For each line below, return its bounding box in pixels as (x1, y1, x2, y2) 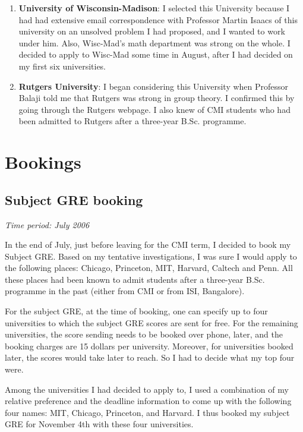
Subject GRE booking (5, 190, 143, 209)
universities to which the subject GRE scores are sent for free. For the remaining (5, 316, 298, 329)
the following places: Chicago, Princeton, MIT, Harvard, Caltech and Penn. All (5, 261, 293, 274)
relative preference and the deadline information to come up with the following (5, 395, 292, 407)
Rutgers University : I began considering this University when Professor (18, 80, 289, 92)
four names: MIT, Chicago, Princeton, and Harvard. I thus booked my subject (5, 406, 290, 418)
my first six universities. (18, 59, 106, 72)
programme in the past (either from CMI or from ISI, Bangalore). (5, 285, 245, 297)
